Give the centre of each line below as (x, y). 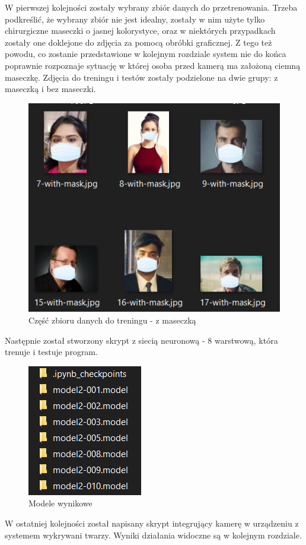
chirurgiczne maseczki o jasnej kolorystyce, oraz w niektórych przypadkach (140, 31)
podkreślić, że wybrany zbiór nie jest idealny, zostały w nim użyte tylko (135, 19)
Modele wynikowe (60, 503)
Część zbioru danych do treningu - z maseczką (112, 320)
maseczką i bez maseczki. (50, 89)
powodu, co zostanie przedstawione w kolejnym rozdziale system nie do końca (146, 54)
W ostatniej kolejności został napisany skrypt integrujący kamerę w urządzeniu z (152, 523)
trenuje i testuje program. (51, 352)
